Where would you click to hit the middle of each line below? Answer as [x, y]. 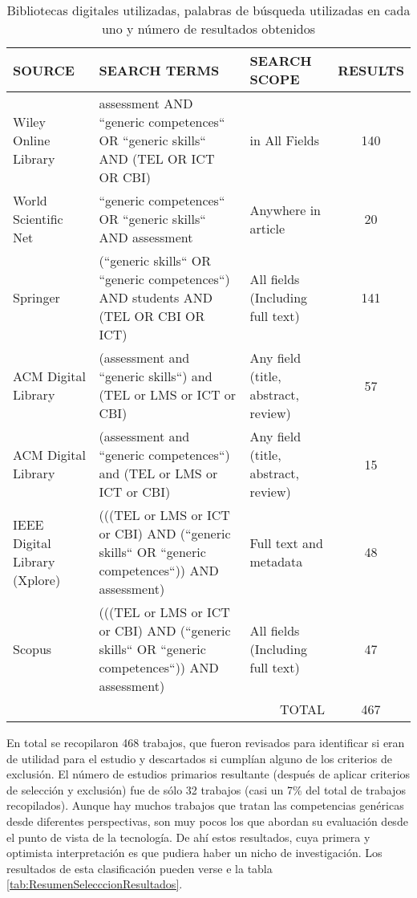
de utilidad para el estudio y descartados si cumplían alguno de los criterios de [199, 758]
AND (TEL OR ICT [157, 158]
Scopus [32, 649]
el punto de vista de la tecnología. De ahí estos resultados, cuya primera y [188, 837]
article [267, 228]
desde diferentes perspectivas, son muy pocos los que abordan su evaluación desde [207, 821]
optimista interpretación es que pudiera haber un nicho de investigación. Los [194, 853]
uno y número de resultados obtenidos [208, 28]
